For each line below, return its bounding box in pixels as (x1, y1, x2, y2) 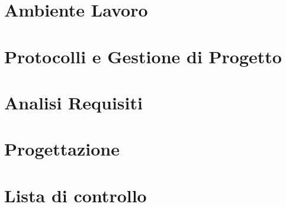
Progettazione (4, 137, 120, 161)
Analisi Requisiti (4, 90, 143, 114)
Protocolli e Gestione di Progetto (4, 44, 282, 68)
